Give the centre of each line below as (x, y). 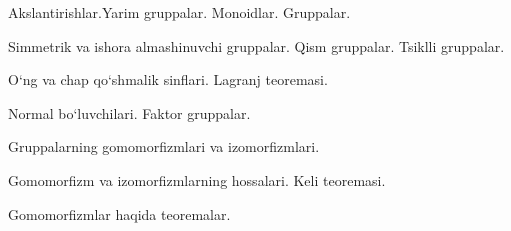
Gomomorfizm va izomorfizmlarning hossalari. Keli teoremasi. (197, 179)
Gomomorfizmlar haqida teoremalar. (119, 213)
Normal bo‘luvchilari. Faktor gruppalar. (129, 112)
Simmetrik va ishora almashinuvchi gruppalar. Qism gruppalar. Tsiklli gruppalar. (256, 45)
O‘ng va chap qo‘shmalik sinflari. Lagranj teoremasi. (168, 79)
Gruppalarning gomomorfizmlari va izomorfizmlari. (164, 146)
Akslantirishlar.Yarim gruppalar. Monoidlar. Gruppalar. (179, 12)
